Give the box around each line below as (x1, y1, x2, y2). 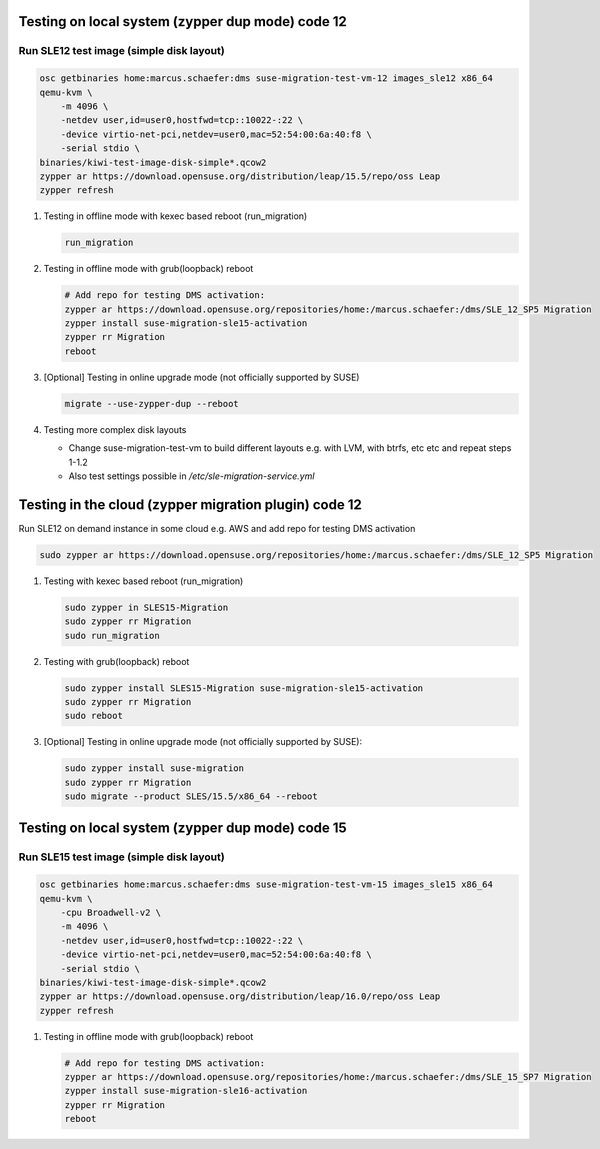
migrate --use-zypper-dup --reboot (64, 398, 239, 409)
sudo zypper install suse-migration (64, 763, 245, 774)
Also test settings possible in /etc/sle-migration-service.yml (68, 470, 315, 482)
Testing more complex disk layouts (43, 423, 187, 435)
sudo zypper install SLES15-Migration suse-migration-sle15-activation (64, 682, 424, 694)
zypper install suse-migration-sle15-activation (64, 318, 308, 329)
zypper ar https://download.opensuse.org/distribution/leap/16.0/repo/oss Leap (39, 991, 441, 1002)
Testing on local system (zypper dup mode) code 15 (18, 820, 347, 837)
